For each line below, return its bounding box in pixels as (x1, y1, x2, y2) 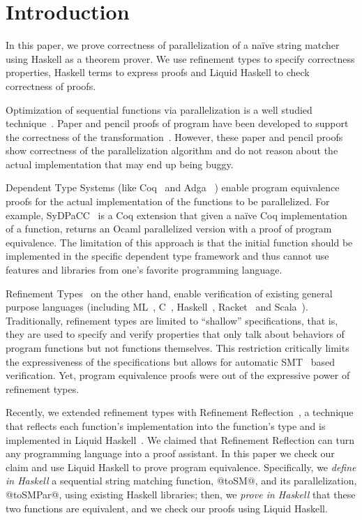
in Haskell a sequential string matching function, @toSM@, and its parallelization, (6, 473, 357, 488)
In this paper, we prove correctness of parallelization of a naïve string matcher (6, 38, 340, 52)
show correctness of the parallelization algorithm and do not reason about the (6, 143, 338, 158)
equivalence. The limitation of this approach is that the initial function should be (6, 235, 353, 249)
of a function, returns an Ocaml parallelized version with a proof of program (6, 221, 332, 236)
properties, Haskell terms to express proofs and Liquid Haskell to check (6, 65, 310, 80)
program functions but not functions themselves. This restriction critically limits (6, 341, 349, 355)
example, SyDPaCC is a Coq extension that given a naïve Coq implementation (6, 207, 347, 222)
